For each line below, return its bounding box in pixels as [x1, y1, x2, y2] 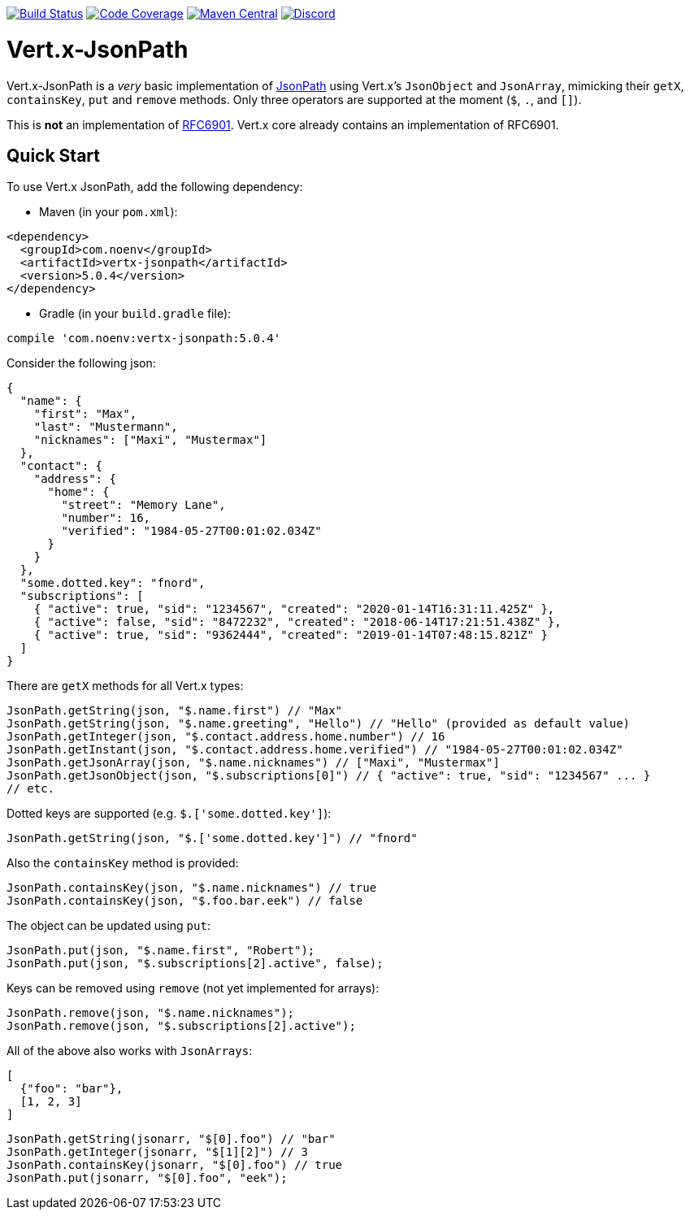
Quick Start [7, 145, 100, 166]
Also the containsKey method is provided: [7, 856, 239, 871]
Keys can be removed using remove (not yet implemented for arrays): [7, 981, 380, 996]
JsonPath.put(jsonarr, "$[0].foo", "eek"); [7, 1171, 288, 1185]
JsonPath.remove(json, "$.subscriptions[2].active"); [7, 1019, 356, 1033]
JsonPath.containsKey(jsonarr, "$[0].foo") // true [7, 1158, 343, 1172]
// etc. [7, 782, 55, 796]
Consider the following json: [7, 356, 156, 371]
